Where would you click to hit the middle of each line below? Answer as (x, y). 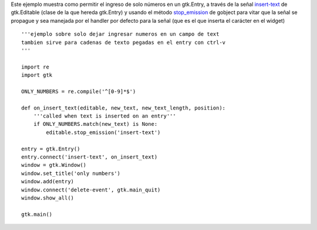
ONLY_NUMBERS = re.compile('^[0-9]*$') (79, 91)
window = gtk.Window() (54, 165)
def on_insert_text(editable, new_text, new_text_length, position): (124, 108)
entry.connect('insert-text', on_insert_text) (90, 157)
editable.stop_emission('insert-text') (103, 132)
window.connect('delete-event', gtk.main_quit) (91, 190)
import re (35, 67)
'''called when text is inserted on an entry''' (104, 116)
